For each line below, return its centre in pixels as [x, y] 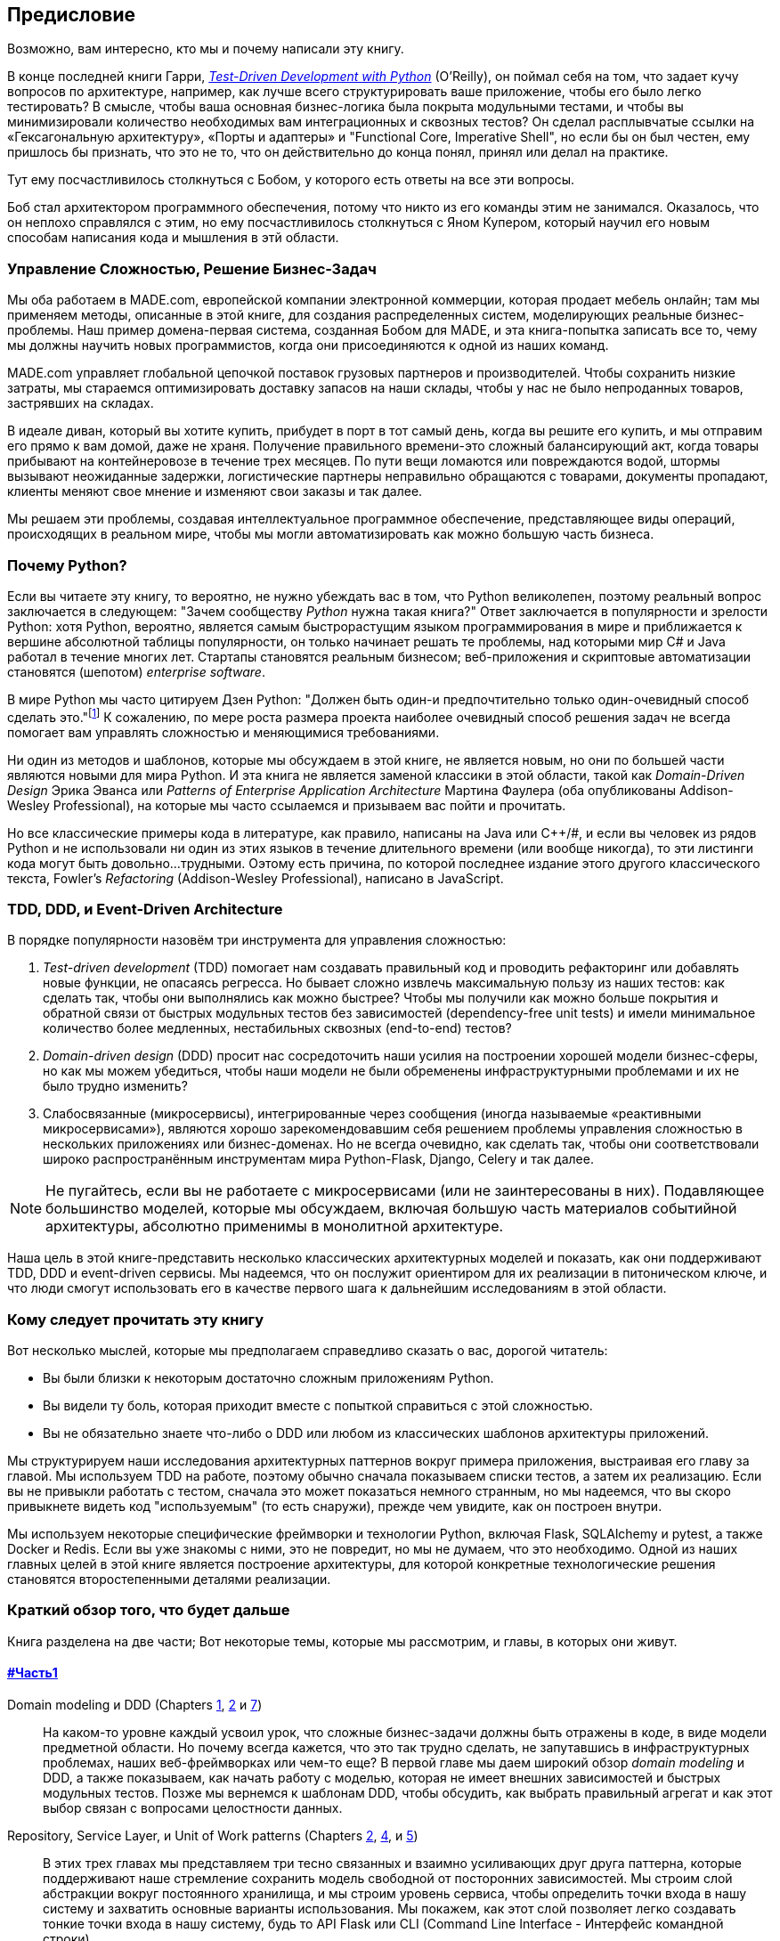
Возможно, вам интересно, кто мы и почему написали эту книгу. [206, 49]
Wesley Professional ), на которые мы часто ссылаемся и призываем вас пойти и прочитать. [287, 805]
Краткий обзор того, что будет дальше [149, 1610]
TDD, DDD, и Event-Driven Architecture [145, 909]
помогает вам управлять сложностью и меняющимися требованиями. [223, 732]
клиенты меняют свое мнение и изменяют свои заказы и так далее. [215, 491]
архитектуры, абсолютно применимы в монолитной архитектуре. [275, 1226]
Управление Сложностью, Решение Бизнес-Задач [192, 268]
